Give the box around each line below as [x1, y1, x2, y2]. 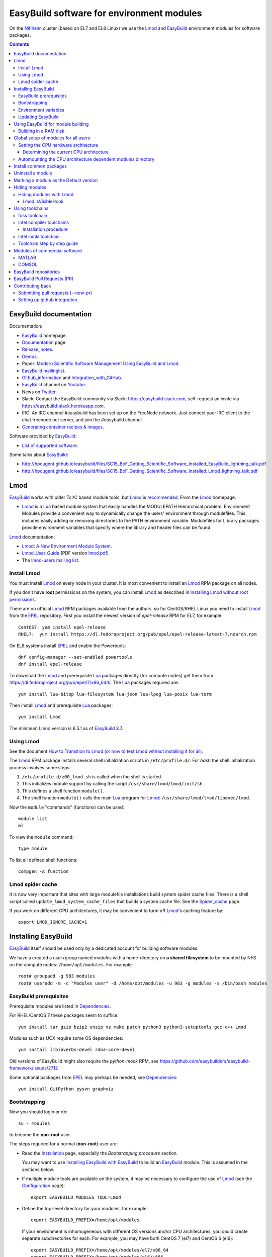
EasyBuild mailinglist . [22, 368, 66, 374]
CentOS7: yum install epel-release [18, 624, 106, 630]
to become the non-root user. [9, 1131, 71, 1137]
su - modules [18, 1120, 50, 1126]
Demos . [22, 353, 38, 360]
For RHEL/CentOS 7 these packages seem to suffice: [9, 1012, 119, 1018]
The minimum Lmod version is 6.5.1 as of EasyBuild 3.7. [9, 725, 123, 731]
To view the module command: [9, 834, 74, 840]
